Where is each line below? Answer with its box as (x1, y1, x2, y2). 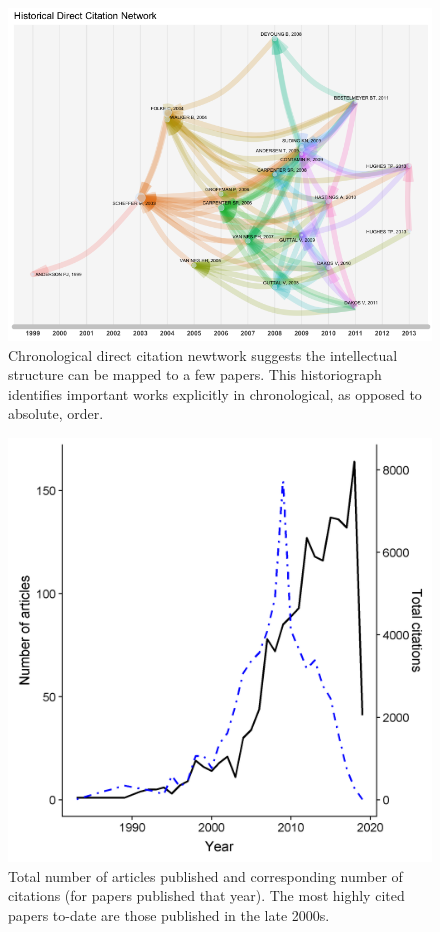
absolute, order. (8, 403, 104, 424)
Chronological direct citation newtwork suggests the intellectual (8, 344, 398, 365)
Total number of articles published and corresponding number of (8, 865, 403, 886)
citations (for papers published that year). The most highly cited (8, 885, 405, 906)
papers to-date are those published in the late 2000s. (8, 904, 330, 925)
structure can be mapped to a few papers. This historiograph (8, 364, 382, 385)
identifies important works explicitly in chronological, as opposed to (8, 383, 422, 404)
